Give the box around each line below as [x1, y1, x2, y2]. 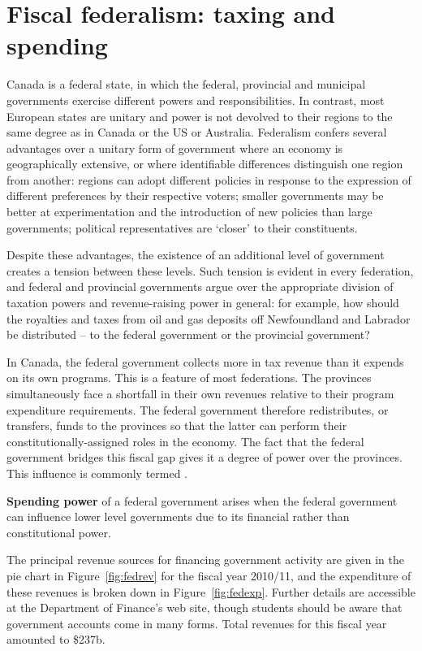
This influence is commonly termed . [6, 464, 188, 481]
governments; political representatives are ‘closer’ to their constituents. [6, 219, 358, 236]
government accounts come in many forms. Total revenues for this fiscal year [6, 614, 387, 631]
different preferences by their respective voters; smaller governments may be [6, 187, 384, 204]
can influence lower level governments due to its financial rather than [6, 508, 350, 525]
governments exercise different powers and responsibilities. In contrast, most [6, 91, 385, 108]
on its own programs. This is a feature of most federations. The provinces [6, 369, 372, 386]
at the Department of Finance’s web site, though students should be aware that [6, 599, 403, 616]
